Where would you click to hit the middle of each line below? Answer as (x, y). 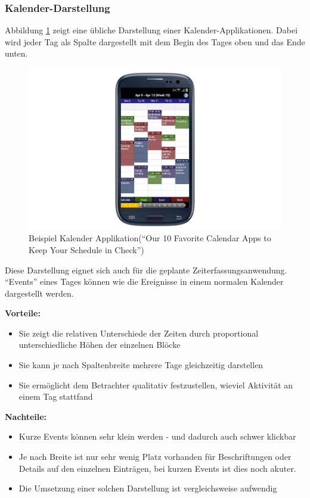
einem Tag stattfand (56, 396)
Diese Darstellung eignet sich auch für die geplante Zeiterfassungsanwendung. (146, 270)
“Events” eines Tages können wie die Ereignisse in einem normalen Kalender (144, 281)
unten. (16, 53)
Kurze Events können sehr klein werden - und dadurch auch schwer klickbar (157, 436)
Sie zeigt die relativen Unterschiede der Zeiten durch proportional (139, 333)
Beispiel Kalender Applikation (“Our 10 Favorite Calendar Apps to (150, 238)
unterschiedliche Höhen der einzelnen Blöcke (100, 345)
